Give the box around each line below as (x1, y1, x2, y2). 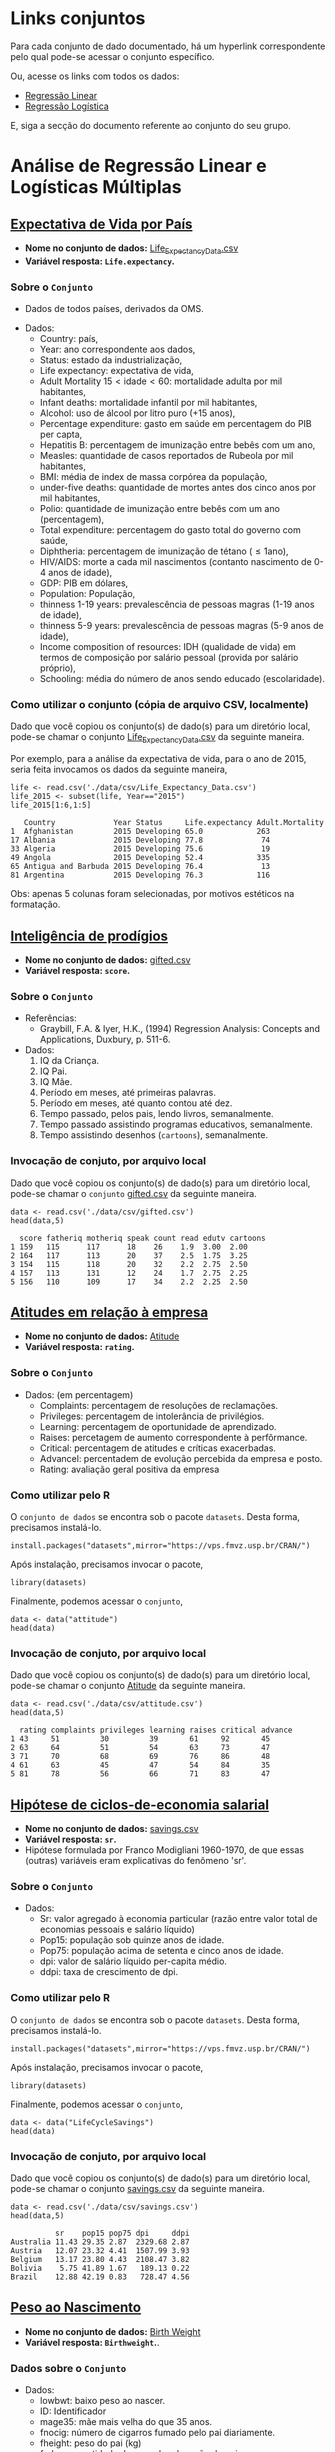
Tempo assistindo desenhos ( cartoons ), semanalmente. (39, 1129, 269, 1141)
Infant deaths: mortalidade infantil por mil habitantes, (39, 397, 258, 409)
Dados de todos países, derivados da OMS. (24, 303, 204, 315)
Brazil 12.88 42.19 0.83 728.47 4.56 (10, 2272, 190, 2282)
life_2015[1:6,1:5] (10, 800, 92, 811)
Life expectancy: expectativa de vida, (39, 365, 195, 377)
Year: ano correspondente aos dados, (39, 343, 196, 356)
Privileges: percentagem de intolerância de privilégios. (39, 1410, 265, 1422)
